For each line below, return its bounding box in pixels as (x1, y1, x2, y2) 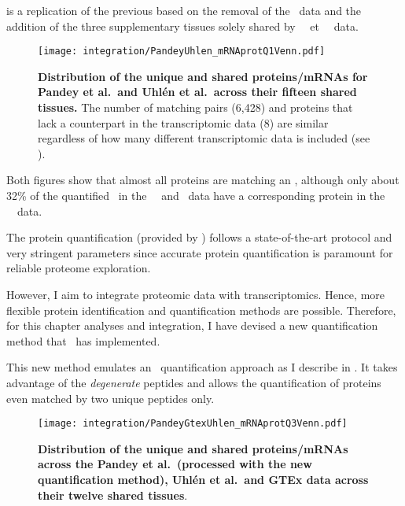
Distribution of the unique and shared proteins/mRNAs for (38, 68, 368, 84)
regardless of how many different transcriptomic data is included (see (38, 130, 370, 146)
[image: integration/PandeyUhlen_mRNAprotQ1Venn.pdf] (38, 46, 326, 57)
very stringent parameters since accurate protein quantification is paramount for (6, 244, 393, 260)
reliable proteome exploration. (6, 260, 151, 276)
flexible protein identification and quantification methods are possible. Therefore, (6, 301, 396, 318)
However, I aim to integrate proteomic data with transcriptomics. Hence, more (6, 286, 385, 302)
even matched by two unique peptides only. (6, 390, 215, 406)
